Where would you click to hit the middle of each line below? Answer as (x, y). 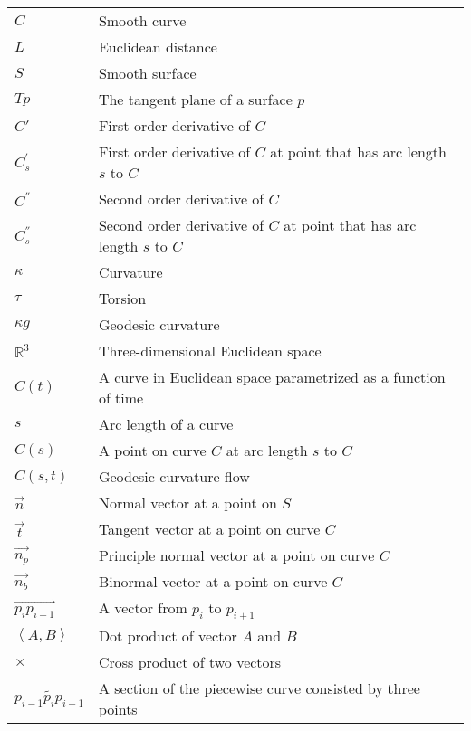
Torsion (122, 298)
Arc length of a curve (166, 424)
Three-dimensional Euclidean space (210, 351)
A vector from (143, 608)
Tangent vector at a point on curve (209, 529)
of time (121, 398)
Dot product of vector (168, 636)
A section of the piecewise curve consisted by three (259, 688)
